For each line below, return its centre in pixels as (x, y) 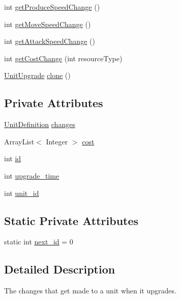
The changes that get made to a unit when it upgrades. (90, 291)
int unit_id (22, 193)
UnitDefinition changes (40, 124)
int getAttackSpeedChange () (50, 41)
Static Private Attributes (71, 220)
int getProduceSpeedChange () (52, 7)
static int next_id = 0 (39, 242)
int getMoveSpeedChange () (48, 24)
